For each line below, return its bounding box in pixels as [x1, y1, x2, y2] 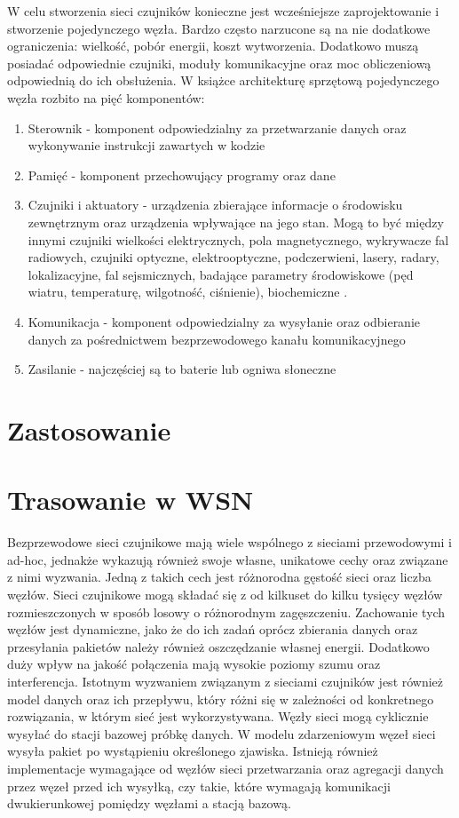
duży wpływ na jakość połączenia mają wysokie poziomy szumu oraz [7, 655, 381, 673]
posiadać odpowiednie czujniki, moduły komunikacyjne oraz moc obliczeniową [7, 53, 431, 72]
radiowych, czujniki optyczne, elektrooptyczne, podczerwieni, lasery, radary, [28, 248, 439, 266]
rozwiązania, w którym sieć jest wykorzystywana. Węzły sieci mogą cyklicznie [7, 707, 429, 726]
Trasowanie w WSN [7, 481, 254, 518]
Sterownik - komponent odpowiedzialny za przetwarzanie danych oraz [28, 118, 407, 137]
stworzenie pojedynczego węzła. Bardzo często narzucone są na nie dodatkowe [7, 19, 431, 37]
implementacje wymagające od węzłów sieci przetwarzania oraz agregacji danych [7, 758, 444, 777]
